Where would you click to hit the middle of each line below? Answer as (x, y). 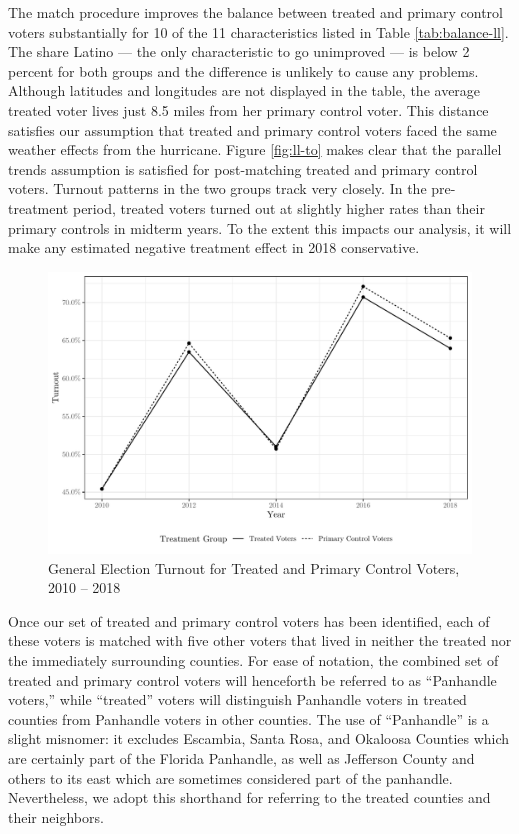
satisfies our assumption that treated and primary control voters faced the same (252, 129)
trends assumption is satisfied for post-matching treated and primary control (243, 168)
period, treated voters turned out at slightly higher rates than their (278, 207)
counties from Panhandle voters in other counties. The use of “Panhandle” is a (248, 718)
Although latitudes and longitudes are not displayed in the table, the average (244, 90)
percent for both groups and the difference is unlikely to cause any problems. (243, 70)
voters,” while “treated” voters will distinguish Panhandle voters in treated (237, 699)
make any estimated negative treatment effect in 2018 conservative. (214, 247)
